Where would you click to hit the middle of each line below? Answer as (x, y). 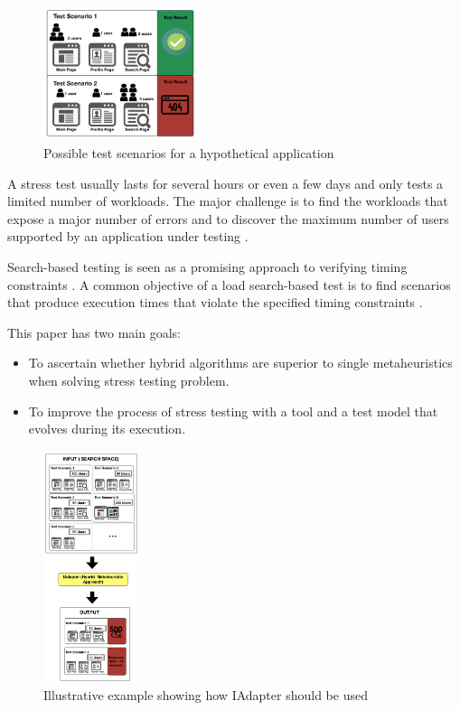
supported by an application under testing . (128, 236)
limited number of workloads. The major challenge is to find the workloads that (228, 201)
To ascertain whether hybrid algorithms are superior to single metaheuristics (240, 363)
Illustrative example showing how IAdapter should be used (206, 695)
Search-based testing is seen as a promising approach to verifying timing (207, 266)
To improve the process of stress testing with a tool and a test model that (233, 411)
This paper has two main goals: (94, 332)
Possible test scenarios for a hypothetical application (189, 152)
